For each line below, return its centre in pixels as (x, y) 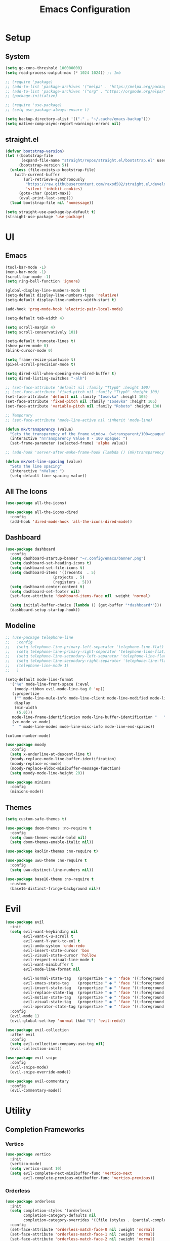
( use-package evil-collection (37, 1030)
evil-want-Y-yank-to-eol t (52, 941)
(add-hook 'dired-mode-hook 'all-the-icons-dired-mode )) (71, 522)
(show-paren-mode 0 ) (27, 346)
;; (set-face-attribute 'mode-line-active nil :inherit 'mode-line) (79, 420)
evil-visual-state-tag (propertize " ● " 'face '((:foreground (94, 1002)
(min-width (26, 708)
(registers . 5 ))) (72, 582)
